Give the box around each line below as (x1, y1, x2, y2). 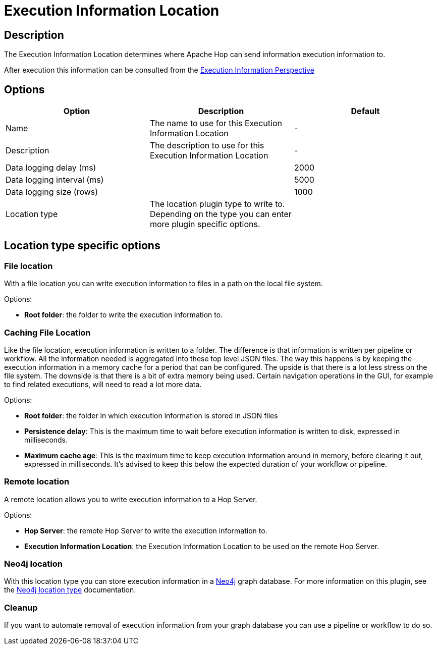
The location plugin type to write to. (149, 199, 285, 209)
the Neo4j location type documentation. (4, 585, 136, 594)
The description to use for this (149, 140, 264, 151)
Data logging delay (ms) (6, 163, 96, 173)
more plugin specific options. (149, 219, 260, 230)
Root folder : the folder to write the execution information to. (24, 310, 223, 319)
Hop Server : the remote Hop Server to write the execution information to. (24, 526, 267, 535)
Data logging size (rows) (6, 187, 98, 197)
